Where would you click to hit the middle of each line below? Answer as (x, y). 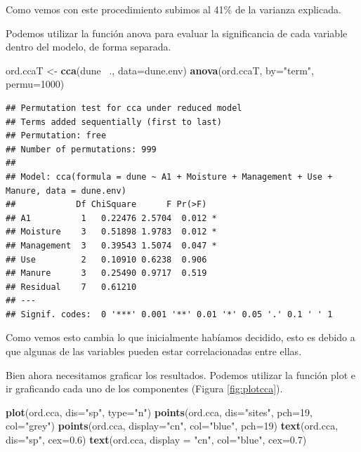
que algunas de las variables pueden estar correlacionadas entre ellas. (154, 351)
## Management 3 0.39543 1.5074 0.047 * (111, 245)
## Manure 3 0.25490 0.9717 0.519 (106, 273)
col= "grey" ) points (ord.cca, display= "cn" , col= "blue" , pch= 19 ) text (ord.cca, (172, 426)
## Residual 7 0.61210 (71, 287)
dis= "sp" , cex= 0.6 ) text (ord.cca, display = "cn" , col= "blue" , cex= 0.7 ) (156, 440)
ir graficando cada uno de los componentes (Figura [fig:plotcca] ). (144, 388)
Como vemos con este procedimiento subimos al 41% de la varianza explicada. (173, 9)
